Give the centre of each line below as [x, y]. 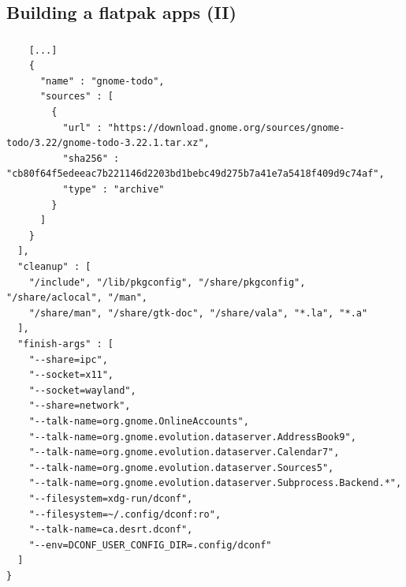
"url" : [82, 127]
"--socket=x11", [71, 375]
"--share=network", [80, 406]
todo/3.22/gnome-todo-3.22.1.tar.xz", [108, 143]
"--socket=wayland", [82, 390]
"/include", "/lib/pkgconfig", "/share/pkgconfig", [167, 282]
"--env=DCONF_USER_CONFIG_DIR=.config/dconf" [150, 545]
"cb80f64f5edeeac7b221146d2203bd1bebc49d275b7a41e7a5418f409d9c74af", [196, 174]
